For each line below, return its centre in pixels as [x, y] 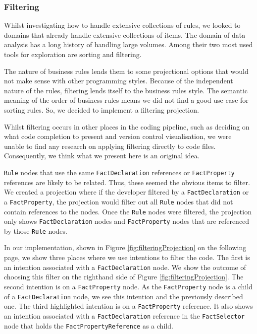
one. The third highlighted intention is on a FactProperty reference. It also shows [128, 306]
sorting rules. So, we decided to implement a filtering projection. [102, 109]
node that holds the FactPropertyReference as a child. [89, 325]
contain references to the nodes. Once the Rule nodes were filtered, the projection [128, 211]
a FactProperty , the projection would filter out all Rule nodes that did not [119, 201]
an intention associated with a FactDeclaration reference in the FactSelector [124, 315]
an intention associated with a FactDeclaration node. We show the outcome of [125, 267]
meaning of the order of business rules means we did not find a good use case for [126, 100]
